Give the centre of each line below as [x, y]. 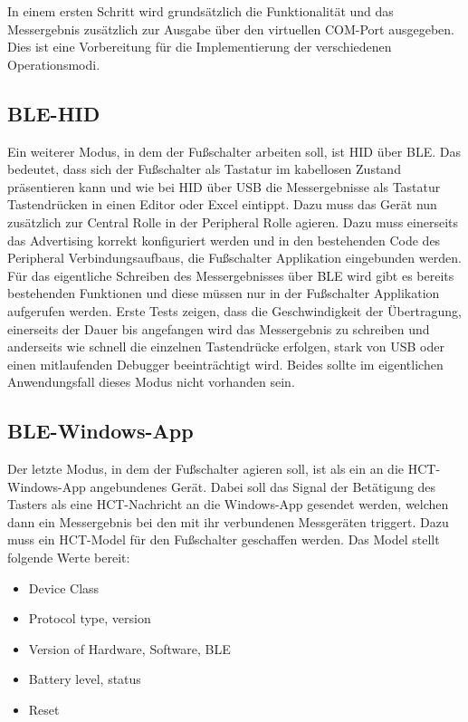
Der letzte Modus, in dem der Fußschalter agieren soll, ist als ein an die [206, 469]
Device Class [64, 587]
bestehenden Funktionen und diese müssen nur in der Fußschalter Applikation [224, 293]
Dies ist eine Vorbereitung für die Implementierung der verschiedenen [200, 47]
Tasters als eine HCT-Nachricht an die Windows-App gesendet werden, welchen [228, 504]
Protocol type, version [90, 618]
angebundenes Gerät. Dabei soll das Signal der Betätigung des [263, 486]
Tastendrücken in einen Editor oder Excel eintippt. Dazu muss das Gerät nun [222, 204]
